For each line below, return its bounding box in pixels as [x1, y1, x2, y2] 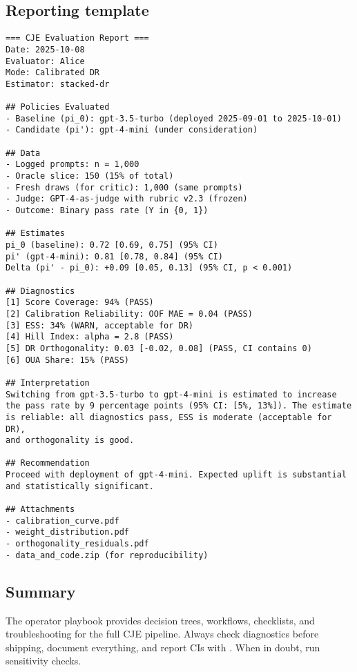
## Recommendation [6, 458, 90, 468]
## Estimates [6, 228, 65, 239]
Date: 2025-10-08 [6, 44, 85, 55]
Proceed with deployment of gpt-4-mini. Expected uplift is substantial [6, 470, 347, 480]
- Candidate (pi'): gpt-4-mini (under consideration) [6, 125, 258, 135]
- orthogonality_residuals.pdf [6, 539, 149, 549]
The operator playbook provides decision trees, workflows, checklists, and [6, 613, 315, 627]
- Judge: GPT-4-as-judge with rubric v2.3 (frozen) [6, 194, 248, 204]
